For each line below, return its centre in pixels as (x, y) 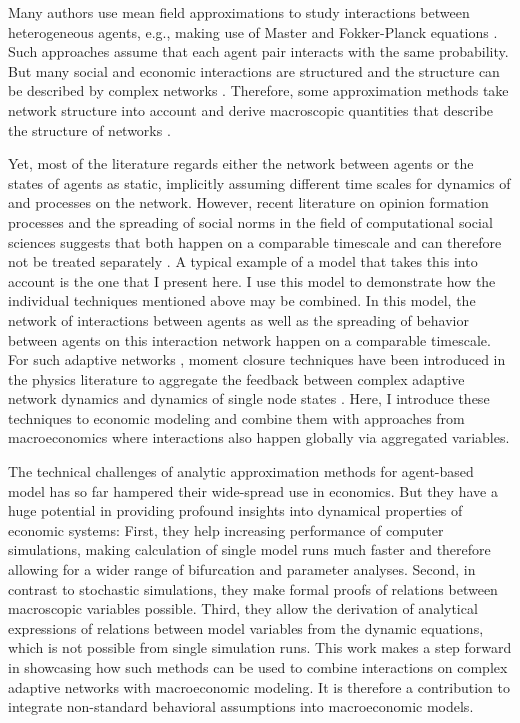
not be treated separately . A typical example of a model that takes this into (243, 261)
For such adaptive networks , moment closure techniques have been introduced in (257, 359)
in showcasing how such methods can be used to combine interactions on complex (258, 667)
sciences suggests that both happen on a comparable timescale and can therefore (255, 241)
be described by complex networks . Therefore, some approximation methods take (258, 90)
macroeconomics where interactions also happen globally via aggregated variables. (259, 437)
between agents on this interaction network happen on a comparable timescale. (249, 339)
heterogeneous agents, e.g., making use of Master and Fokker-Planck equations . (253, 31)
